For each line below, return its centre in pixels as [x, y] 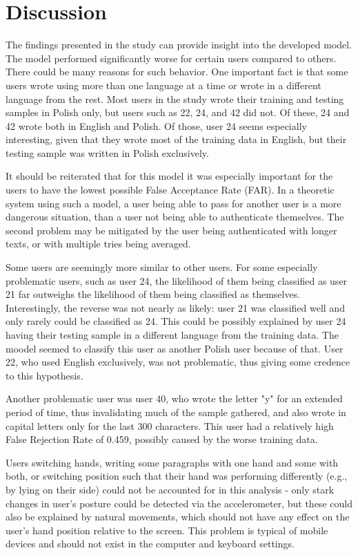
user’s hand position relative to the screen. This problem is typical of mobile [167, 530]
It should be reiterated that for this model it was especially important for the [169, 176]
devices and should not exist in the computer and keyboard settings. [150, 544]
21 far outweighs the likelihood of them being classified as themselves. [153, 294]
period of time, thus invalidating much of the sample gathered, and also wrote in [176, 412]
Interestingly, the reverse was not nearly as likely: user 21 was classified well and [175, 307]
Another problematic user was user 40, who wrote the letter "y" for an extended [174, 398]
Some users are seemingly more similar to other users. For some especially [162, 267]
